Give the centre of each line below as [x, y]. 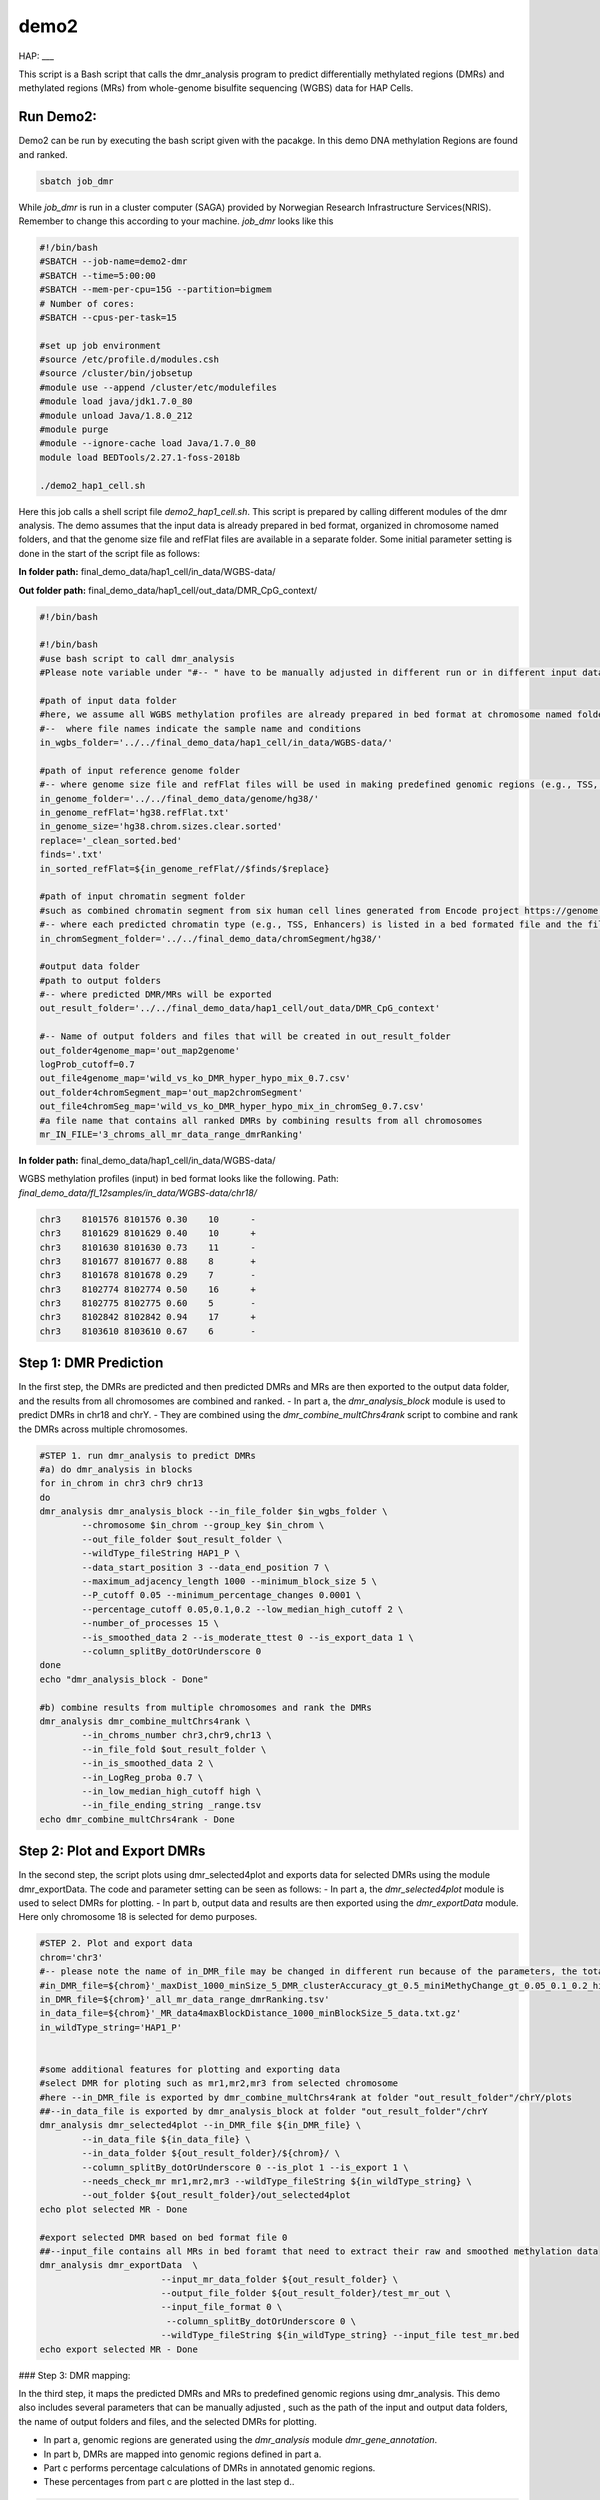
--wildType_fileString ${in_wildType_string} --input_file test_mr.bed [340, 2335]
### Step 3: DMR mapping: [74, 2375]
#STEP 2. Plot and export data [116, 1943]
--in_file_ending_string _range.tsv [171, 1805]
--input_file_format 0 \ [221, 2307]
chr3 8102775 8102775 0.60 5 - [148, 1303]
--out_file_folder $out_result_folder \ [182, 1539]
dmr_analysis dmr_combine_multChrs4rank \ [145, 1721]
